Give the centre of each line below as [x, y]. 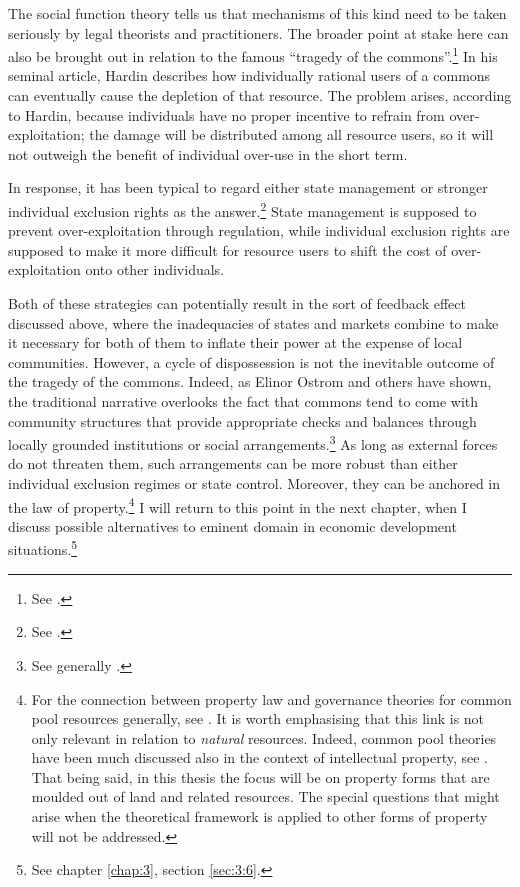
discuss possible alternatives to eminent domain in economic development [232, 525]
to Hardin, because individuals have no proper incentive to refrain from [226, 114]
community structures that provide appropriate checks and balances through [242, 420]
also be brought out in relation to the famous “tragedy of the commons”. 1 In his [253, 54]
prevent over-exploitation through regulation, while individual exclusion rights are [259, 230]
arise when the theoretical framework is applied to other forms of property [259, 816]
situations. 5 [43, 548]
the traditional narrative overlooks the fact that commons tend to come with [243, 401]
